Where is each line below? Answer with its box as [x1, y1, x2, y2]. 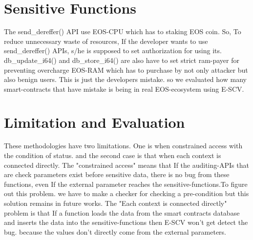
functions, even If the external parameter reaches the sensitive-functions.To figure [4, 179, 248, 189]
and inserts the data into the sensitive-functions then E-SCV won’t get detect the [4, 217, 248, 227]
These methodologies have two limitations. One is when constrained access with [4, 140, 243, 151]
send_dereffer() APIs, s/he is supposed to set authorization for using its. [4, 45, 222, 56]
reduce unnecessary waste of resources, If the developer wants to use [4, 36, 208, 46]
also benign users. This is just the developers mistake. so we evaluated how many [4, 74, 247, 84]
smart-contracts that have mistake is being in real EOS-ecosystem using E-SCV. [4, 83, 244, 94]
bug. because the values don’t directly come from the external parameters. [4, 226, 227, 237]
